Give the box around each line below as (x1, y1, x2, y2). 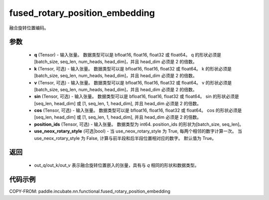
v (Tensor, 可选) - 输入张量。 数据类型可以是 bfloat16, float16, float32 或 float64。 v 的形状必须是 (34, 79, 232, 85)
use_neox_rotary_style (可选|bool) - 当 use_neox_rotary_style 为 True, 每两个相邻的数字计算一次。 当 (34, 128, 243, 134)
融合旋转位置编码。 (9, 25, 49, 31)
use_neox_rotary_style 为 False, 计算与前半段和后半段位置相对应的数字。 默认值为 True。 (34, 135, 217, 141)
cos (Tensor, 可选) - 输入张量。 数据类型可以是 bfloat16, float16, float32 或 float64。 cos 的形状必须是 (34, 107, 242, 114)
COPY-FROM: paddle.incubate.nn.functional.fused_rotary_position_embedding (9, 188, 170, 194)
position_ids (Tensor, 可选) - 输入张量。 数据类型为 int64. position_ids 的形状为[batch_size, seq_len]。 (34, 121, 244, 127)
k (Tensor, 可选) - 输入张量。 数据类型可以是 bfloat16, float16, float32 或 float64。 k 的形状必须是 (34, 66, 232, 71)
